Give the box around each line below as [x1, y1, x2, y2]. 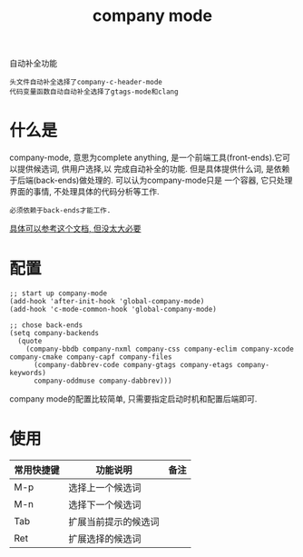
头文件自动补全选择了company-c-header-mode [9, 78, 163, 87]
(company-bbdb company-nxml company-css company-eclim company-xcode [25, 344, 295, 354]
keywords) [9, 369, 47, 378]
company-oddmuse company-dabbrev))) [33, 376, 172, 386]
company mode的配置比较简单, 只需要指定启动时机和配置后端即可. [9, 393, 258, 404]
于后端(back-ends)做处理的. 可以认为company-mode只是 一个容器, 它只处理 [9, 174, 293, 186]
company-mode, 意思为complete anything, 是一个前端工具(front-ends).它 [9, 152, 283, 164]
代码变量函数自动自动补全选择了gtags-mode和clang [9, 87, 179, 96]
